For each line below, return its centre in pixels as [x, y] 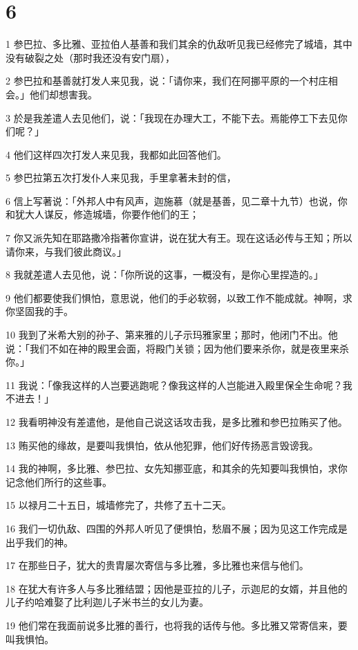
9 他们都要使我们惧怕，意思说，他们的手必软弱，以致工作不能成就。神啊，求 [179, 297]
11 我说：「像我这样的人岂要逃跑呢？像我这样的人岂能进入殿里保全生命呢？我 [179, 385]
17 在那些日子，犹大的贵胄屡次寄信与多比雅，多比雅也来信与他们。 [157, 565]
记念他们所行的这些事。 [59, 481]
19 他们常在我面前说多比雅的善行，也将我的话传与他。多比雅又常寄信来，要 [177, 625]
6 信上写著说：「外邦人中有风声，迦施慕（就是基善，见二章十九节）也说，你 [177, 200]
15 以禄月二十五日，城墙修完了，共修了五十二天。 [119, 505]
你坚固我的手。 [39, 311]
